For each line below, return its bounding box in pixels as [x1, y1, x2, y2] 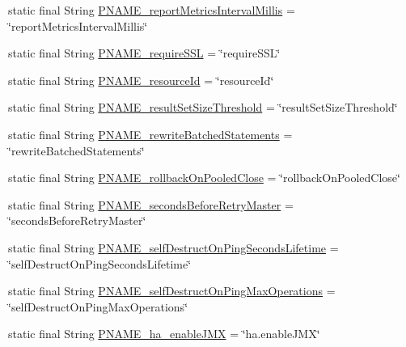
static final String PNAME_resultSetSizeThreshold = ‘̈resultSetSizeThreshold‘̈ [8, 99, 398, 116]
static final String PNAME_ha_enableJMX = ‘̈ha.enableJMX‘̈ [8, 325, 320, 342]
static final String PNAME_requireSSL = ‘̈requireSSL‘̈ [8, 44, 281, 61]
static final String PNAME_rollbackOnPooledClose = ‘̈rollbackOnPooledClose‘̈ [8, 169, 400, 186]
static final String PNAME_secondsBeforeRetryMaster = [8, 196, 294, 213]
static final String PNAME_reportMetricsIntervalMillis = [8, 2, 295, 18]
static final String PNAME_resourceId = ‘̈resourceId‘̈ [8, 71, 274, 88]
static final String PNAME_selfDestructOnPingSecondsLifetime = [8, 239, 339, 256]
